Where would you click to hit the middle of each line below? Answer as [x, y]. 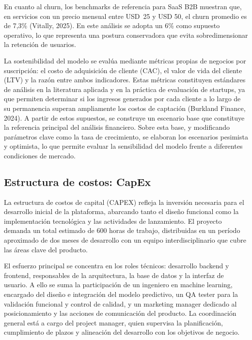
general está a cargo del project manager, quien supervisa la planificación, [113, 322]
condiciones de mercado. [40, 155]
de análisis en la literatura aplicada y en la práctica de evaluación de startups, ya [125, 89]
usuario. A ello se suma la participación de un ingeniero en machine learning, [118, 285]
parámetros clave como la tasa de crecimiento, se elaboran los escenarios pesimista [126, 136]
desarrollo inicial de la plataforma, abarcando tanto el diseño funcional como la [121, 211]
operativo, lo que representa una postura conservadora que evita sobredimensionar [126, 35]
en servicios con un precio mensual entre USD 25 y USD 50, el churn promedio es [126, 16]
